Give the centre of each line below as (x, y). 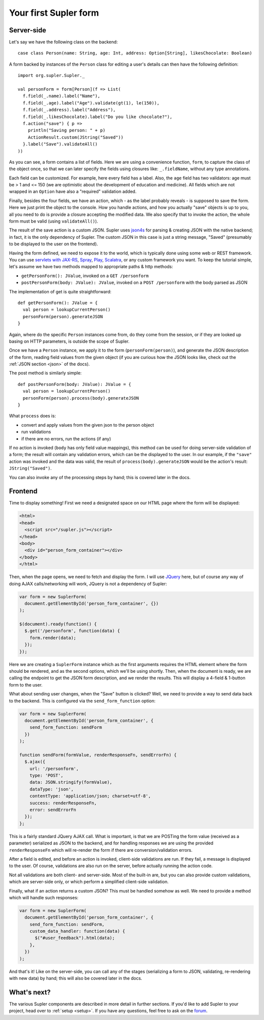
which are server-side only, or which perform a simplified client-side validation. (89, 882)
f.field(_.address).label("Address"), (69, 110)
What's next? (30, 992)
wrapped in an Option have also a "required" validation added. (73, 192)
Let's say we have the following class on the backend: (64, 42)
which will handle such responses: (44, 897)
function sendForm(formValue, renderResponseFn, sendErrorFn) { (98, 755)
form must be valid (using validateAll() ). (54, 221)
